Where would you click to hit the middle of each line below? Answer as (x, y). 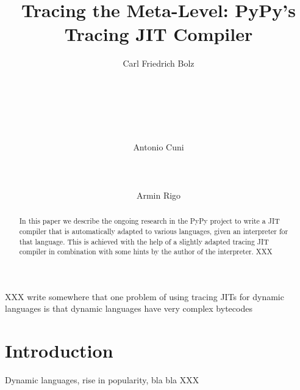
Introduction (59, 351)
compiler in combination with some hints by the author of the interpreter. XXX (146, 252)
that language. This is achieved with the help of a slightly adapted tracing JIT (144, 241)
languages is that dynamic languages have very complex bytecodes (129, 308)
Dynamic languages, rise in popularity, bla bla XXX (102, 380)
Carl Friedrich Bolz (159, 63)
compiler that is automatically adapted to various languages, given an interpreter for (154, 231)
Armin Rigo (159, 195)
